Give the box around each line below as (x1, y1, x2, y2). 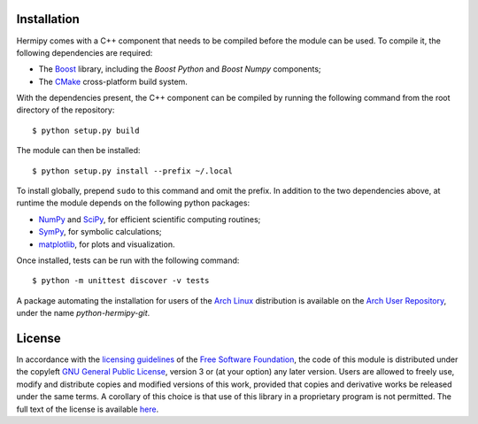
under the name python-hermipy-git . (16, 308, 150, 319)
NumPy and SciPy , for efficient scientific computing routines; (38, 213, 261, 225)
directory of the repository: (16, 104, 115, 115)
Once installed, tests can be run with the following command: (16, 255, 240, 266)
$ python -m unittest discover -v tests (32, 275, 210, 286)
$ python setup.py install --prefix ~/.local (32, 166, 234, 176)
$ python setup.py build (32, 125, 140, 135)
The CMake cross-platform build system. (38, 76, 188, 87)
